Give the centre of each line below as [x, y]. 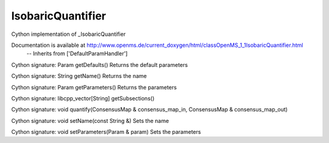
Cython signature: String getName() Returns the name [79, 76]
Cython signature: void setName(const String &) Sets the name [90, 120]
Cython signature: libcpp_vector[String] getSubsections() [83, 98]
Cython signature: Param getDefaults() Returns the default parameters [100, 65]
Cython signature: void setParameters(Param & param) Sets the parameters [106, 132]
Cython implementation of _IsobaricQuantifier [69, 34]
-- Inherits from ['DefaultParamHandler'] [77, 54]
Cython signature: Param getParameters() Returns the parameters [94, 87]
